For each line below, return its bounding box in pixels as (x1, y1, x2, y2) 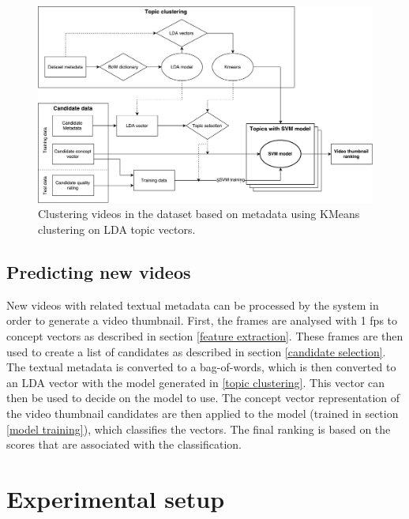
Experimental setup (6, 482, 225, 514)
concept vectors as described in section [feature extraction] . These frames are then (6, 328, 403, 344)
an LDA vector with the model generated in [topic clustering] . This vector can (6, 374, 385, 390)
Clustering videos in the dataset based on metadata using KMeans (38, 205, 360, 222)
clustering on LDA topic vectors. (38, 221, 196, 238)
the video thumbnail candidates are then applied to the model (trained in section (6, 404, 399, 421)
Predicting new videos (6, 260, 191, 284)
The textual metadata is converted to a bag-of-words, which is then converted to (6, 359, 396, 375)
